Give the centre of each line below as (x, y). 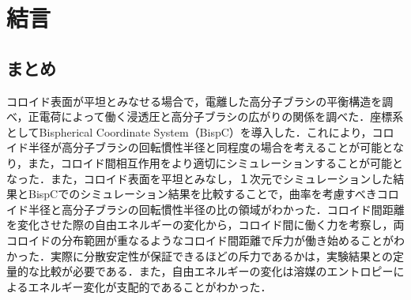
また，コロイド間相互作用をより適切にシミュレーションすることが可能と (215, 162)
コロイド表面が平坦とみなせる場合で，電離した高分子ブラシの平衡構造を (194, 101)
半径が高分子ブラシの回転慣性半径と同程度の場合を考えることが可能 (205, 147)
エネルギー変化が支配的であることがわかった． (150, 286)
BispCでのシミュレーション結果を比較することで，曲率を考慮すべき (202, 194)
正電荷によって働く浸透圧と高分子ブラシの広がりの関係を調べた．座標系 (216, 116)
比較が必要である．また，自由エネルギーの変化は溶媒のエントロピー (216, 271)
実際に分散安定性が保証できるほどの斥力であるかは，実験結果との (221, 255)
